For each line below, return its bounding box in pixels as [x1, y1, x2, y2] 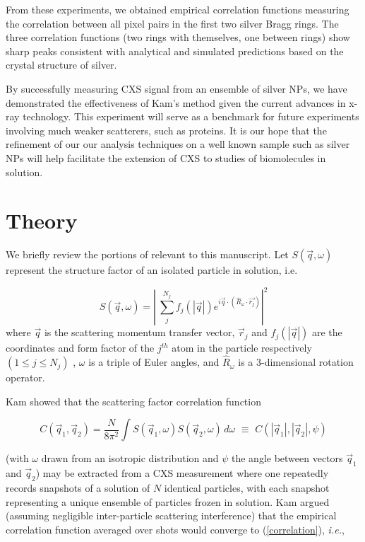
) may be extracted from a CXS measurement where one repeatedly [35, 466, 329, 480]
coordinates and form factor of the [6, 340, 155, 355]
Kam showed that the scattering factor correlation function [6, 393, 261, 408]
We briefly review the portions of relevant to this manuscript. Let [6, 247, 289, 262]
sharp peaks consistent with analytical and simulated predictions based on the [6, 43, 344, 58]
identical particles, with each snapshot [164, 480, 330, 495]
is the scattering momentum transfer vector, [44, 325, 235, 340]
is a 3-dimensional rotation [238, 354, 354, 369]
